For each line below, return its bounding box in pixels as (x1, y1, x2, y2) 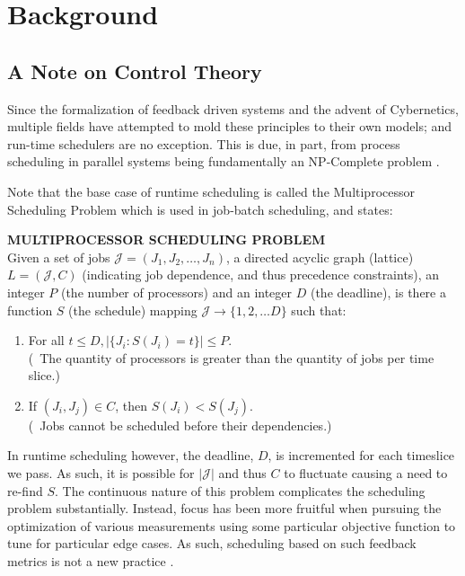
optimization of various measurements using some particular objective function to (7, 516, 456, 535)
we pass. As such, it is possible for (7, 464, 195, 483)
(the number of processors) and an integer (60, 282, 293, 301)
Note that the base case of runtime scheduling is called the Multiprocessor (7, 182, 415, 200)
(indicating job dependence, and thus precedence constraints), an (82, 265, 440, 284)
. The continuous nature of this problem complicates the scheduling (54, 481, 426, 500)
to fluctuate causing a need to (284, 464, 448, 483)
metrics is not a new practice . (7, 552, 174, 571)
